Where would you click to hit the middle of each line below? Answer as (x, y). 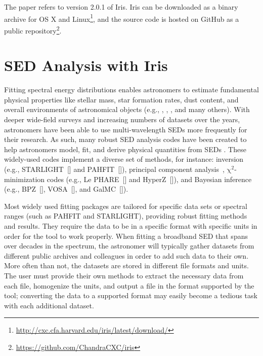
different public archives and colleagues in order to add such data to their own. (126, 255)
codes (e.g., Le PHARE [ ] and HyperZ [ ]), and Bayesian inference (149, 179)
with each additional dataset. (49, 305)
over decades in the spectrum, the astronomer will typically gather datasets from (129, 246)
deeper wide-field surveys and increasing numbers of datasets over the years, (122, 119)
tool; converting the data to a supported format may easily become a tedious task (131, 295)
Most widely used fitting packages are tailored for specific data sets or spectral (126, 206)
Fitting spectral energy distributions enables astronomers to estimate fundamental (131, 90)
